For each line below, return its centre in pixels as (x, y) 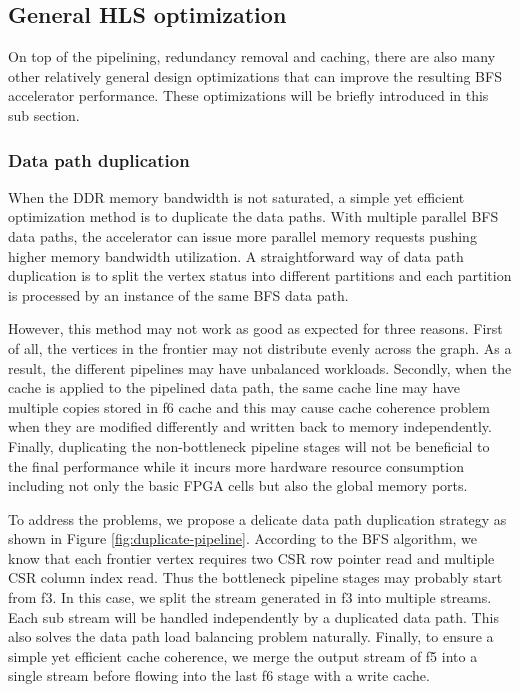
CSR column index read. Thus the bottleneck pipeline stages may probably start (255, 577)
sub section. (44, 114)
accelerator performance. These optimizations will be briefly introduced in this (248, 95)
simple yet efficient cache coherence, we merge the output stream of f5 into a (243, 655)
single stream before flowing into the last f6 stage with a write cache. (219, 675)
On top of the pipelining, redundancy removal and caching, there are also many (252, 56)
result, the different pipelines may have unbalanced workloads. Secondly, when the (260, 367)
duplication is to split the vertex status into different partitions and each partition (260, 275)
